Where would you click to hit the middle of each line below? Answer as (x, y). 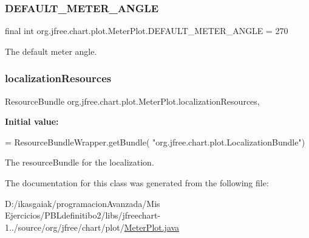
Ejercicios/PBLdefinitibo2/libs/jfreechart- (83, 215)
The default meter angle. (51, 51)
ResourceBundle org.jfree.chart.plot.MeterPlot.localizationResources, (132, 101)
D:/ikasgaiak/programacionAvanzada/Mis (83, 203)
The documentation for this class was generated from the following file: (137, 183)
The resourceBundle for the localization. (80, 162)
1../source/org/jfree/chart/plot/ (65, 227)
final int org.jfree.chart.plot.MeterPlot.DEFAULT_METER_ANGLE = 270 (147, 31)
